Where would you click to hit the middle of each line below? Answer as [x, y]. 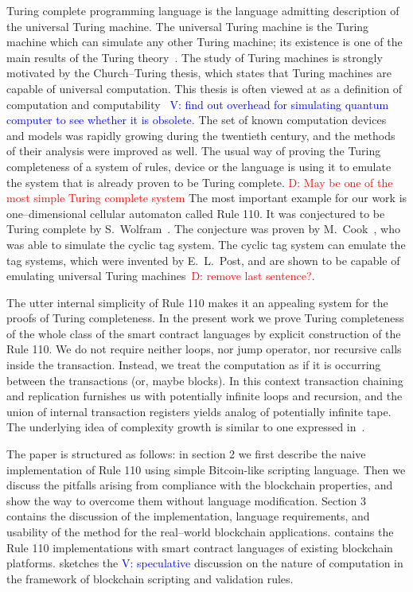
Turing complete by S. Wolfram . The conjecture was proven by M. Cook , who [203, 229]
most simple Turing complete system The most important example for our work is [207, 198]
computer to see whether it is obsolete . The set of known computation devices [197, 120]
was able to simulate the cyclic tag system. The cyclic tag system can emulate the [206, 244]
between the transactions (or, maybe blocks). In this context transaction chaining [205, 380]
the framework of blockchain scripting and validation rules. [150, 578]
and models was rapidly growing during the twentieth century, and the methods [201, 135]
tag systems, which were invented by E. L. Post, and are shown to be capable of [203, 260]
